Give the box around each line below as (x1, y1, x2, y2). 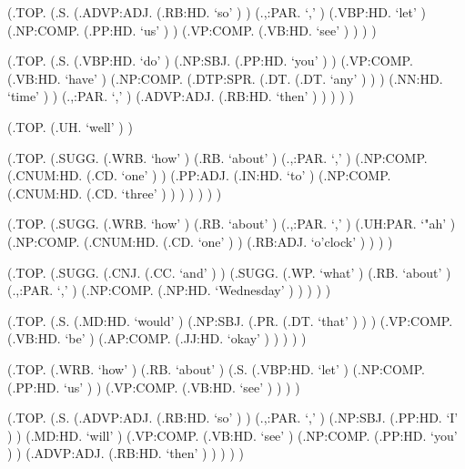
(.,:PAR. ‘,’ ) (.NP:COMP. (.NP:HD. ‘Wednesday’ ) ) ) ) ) (7, 280, 331, 300)
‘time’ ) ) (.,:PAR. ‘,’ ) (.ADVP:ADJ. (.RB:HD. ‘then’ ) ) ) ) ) (7, 87, 354, 106)
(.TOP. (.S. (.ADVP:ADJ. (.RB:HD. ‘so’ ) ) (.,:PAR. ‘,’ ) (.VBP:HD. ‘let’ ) (7, 3, 426, 21)
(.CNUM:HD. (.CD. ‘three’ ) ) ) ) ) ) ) (7, 183, 222, 202)
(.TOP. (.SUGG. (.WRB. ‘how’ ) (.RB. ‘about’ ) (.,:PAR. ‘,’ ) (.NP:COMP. (7, 148, 428, 167)
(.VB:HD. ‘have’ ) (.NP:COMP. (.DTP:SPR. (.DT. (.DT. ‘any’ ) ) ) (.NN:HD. (7, 68, 443, 87)
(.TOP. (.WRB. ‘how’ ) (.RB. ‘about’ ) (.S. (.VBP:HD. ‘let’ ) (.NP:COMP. (7, 359, 425, 378)
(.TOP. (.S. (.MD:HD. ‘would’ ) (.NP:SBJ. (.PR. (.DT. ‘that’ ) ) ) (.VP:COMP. (7, 311, 453, 330)
